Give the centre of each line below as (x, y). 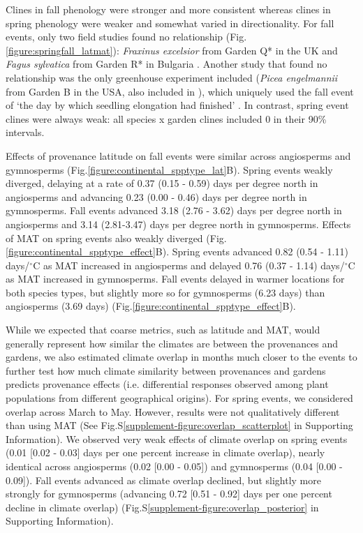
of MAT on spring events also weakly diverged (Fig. (116, 238)
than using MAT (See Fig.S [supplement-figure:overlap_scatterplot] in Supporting (179, 425)
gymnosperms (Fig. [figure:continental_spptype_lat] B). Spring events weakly (169, 169)
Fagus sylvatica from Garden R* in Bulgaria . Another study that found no (166, 64)
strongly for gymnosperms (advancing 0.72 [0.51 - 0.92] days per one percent (169, 494)
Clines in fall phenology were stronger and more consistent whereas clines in (168, 9)
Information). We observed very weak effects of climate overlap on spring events (177, 438)
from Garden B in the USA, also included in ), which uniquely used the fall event (180, 91)
